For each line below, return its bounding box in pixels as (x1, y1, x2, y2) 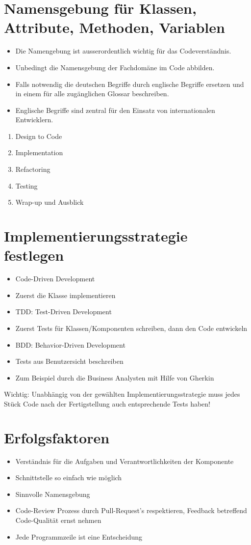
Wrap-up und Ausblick (15, 197, 84, 207)
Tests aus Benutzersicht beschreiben (15, 356, 124, 366)
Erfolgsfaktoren (4, 427, 110, 447)
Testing (15, 180, 38, 191)
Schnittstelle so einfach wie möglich (15, 472, 122, 483)
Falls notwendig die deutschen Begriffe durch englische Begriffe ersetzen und (15, 79, 244, 89)
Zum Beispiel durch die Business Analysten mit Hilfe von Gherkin (15, 372, 214, 382)
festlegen (4, 245, 64, 265)
